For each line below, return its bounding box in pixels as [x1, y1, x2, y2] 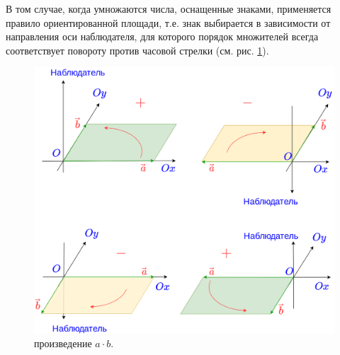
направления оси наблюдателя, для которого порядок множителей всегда [6, 29, 319, 44]
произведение [34, 336, 92, 351]
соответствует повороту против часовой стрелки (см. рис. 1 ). [6, 42, 269, 57]
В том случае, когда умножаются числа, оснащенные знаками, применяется [6, 1, 331, 16]
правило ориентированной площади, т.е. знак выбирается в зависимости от [6, 15, 331, 30]
